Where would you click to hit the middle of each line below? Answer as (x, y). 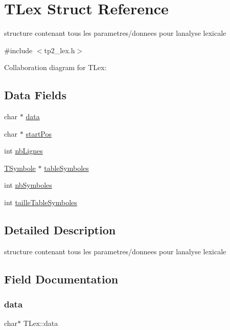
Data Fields (36, 95)
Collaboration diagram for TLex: (55, 67)
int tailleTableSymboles (41, 202)
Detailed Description (60, 230)
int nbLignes (24, 151)
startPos (39, 133)
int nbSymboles (28, 185)
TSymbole (20, 168)
